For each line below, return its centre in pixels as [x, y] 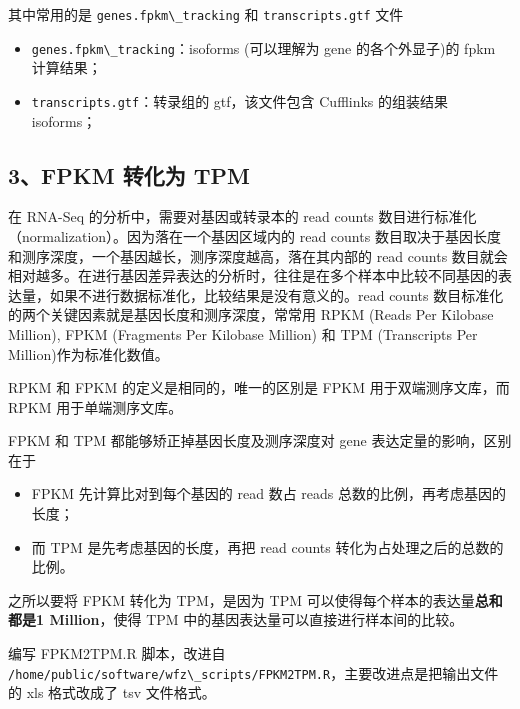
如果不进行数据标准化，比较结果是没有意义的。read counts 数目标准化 [276, 294]
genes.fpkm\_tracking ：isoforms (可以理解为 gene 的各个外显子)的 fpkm [263, 47]
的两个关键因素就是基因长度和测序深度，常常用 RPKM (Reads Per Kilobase [251, 314]
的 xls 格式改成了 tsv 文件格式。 [112, 692]
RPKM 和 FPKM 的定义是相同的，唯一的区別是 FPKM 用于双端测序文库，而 [259, 387]
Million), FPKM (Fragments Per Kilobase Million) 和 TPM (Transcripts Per [243, 333]
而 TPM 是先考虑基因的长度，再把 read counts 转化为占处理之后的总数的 [267, 546]
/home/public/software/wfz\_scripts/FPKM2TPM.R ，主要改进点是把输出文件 [253, 672]
